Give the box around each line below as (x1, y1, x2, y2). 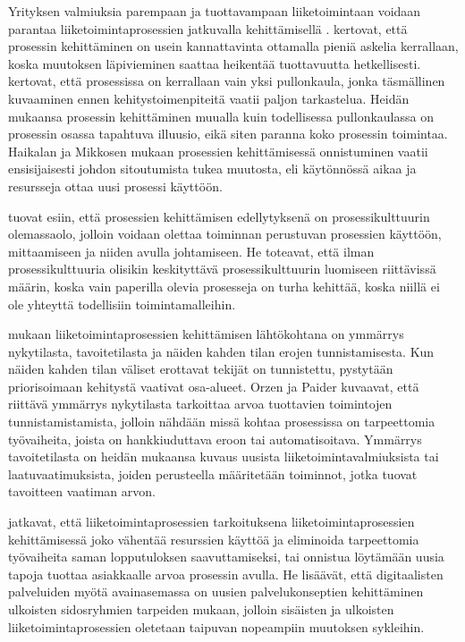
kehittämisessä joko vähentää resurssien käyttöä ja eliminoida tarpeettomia (8, 529, 419, 548)
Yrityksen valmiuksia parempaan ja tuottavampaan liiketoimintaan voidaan (8, 2, 421, 20)
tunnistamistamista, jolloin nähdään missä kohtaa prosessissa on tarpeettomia (8, 412, 435, 431)
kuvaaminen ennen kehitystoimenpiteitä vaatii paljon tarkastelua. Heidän (8, 89, 410, 107)
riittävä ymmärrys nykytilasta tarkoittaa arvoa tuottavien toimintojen (8, 394, 393, 413)
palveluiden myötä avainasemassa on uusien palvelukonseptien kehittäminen (8, 582, 424, 601)
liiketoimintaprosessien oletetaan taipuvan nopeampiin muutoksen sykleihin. (8, 617, 425, 636)
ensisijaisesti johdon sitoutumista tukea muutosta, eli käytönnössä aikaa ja (8, 159, 417, 178)
